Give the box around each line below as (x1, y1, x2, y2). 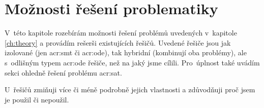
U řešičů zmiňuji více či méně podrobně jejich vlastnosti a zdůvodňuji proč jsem (5, 84, 255, 95)
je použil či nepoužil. (5, 94, 69, 104)
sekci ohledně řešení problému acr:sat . (5, 67, 122, 78)
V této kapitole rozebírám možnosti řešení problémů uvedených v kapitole (5, 27, 237, 38)
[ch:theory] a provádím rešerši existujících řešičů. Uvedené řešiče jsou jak (5, 37, 231, 48)
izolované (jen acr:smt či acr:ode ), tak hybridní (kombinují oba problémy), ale (5, 47, 247, 58)
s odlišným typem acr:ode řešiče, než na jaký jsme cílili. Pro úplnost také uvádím (5, 57, 260, 67)
